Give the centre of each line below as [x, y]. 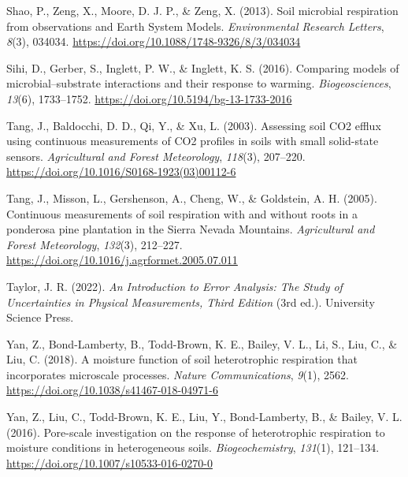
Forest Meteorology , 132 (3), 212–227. [95, 244]
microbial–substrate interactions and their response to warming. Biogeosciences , [199, 83]
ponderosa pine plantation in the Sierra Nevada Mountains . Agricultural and [191, 229]
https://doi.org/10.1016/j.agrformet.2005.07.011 [122, 260]
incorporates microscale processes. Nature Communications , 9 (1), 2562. [178, 374]
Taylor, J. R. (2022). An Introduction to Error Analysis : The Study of [174, 286]
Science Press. [40, 317]
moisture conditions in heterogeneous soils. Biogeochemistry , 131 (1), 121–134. [193, 447]
